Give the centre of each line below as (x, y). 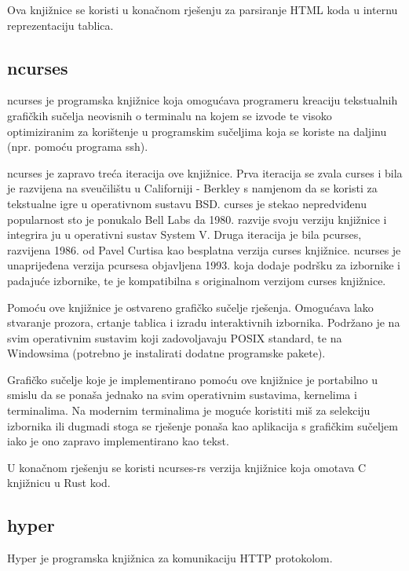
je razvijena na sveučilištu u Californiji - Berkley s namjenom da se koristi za (192, 188)
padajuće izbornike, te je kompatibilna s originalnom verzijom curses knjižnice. (197, 280)
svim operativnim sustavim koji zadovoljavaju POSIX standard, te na (175, 337)
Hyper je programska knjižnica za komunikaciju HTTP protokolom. (170, 558)
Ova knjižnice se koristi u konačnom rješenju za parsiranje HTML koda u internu (203, 9)
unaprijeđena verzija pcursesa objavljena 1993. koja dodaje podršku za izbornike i (204, 265)
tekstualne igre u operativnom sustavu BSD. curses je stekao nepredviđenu (187, 203)
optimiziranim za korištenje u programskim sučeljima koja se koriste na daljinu (197, 131)
